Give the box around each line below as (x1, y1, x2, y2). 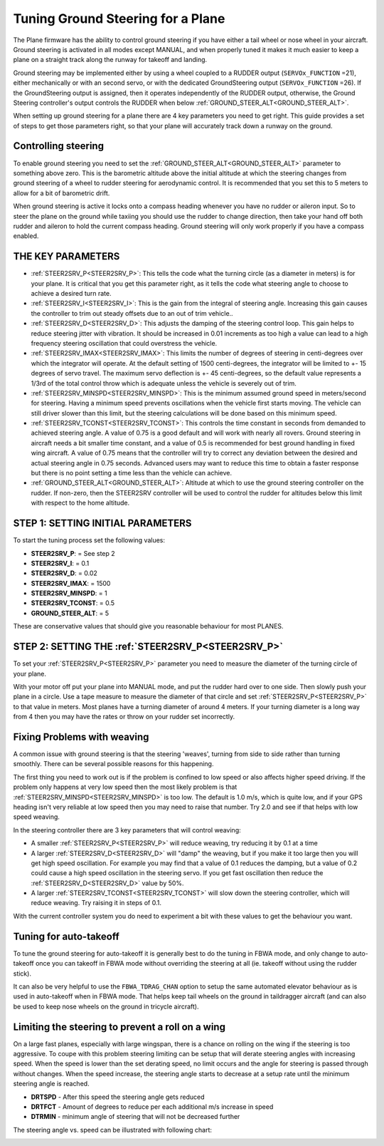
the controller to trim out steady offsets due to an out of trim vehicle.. (31, 309, 234, 317)
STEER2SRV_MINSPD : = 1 (31, 589, 107, 598)
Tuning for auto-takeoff (13, 930, 120, 942)
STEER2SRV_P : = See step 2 (31, 549, 115, 557)
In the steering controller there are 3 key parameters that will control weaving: (13, 825, 241, 834)
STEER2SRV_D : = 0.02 (31, 569, 97, 577)
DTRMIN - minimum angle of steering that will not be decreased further (31, 1113, 240, 1121)
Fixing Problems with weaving (13, 731, 149, 743)
